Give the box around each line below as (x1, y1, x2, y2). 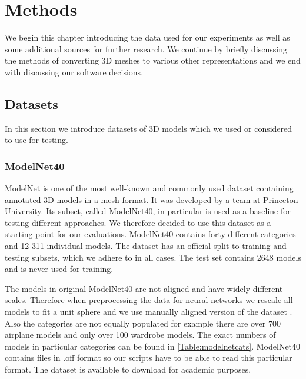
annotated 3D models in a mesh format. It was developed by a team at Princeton (5, 193, 298, 205)
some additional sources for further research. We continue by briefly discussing (5, 42, 287, 55)
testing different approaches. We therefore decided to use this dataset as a (5, 216, 271, 228)
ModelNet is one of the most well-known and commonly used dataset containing (5, 182, 294, 194)
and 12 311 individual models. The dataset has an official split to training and (5, 240, 287, 252)
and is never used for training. (5, 262, 114, 275)
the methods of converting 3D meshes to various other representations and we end (5, 54, 301, 67)
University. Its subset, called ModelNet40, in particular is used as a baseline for (5, 205, 291, 217)
